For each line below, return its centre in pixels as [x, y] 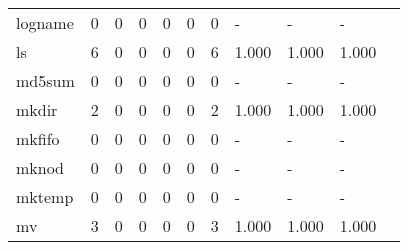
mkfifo [38, 138]
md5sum [45, 80]
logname [45, 22]
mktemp [45, 196]
